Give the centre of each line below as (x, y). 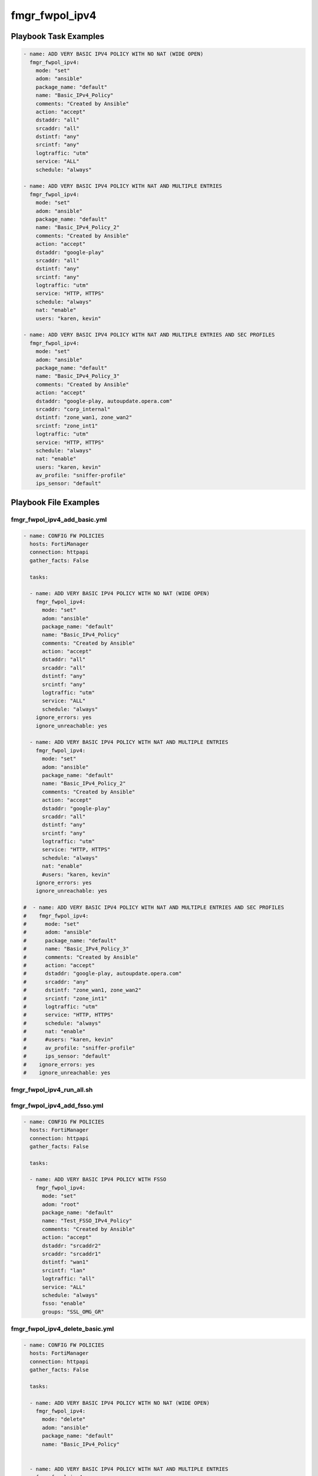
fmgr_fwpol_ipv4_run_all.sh (52, 1090)
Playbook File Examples (55, 502)
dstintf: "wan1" (65, 1262)
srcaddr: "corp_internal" (73, 409)
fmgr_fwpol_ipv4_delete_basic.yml (62, 1329)
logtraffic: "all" (69, 1279)
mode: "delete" (64, 1419)
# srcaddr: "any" (56, 982)
